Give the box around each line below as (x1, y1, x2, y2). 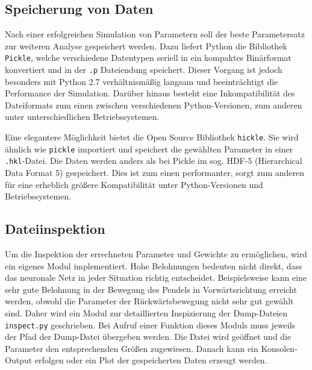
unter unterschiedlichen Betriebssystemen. (5, 110, 160, 123)
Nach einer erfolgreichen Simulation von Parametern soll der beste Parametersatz (5, 28, 305, 40)
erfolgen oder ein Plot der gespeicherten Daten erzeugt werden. (34, 354, 267, 366)
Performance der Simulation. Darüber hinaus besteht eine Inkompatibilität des (5, 87, 295, 99)
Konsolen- (261, 342, 298, 354)
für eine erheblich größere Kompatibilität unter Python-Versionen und (5, 178, 263, 190)
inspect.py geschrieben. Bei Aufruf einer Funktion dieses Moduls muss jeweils (5, 318, 296, 331)
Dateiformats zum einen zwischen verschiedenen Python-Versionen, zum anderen (5, 98, 302, 111)
